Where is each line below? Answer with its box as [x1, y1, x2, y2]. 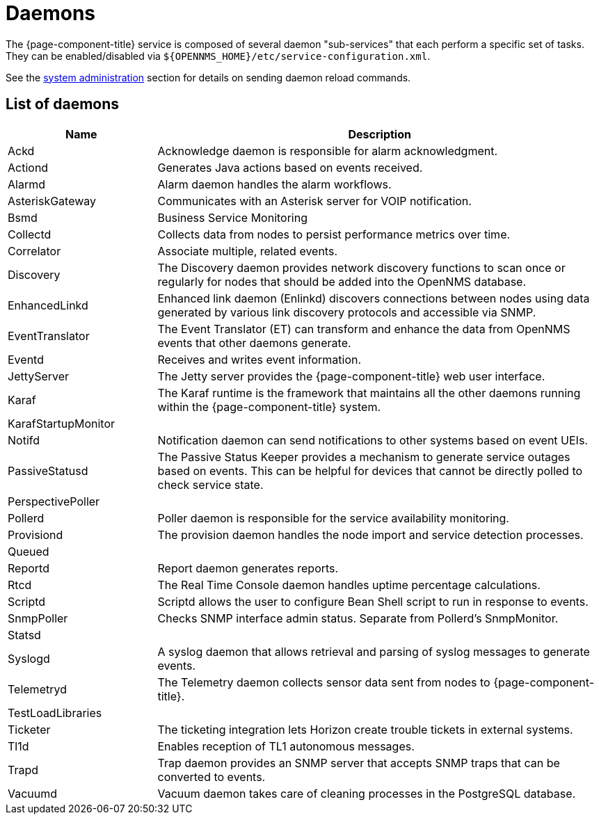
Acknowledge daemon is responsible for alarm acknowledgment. [157, 143, 498, 158]
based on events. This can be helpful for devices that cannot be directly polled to [157, 463, 583, 478]
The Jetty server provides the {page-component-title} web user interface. [157, 369, 545, 383]
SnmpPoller [8, 611, 68, 625]
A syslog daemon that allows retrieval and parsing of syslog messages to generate [157, 644, 590, 659]
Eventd [8, 352, 44, 367]
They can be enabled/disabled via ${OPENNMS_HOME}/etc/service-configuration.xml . [6, 49, 431, 62]
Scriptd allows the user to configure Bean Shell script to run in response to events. [157, 594, 589, 609]
